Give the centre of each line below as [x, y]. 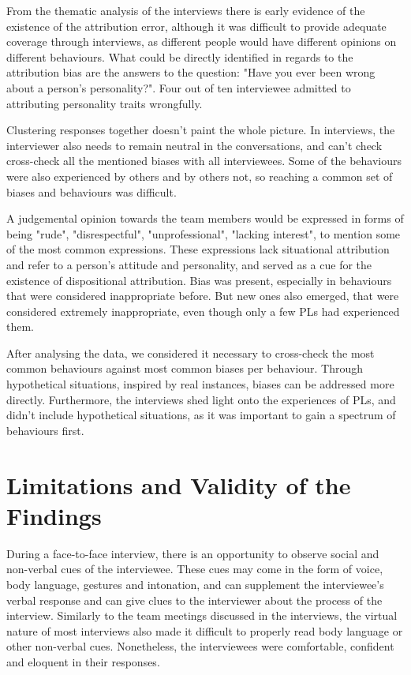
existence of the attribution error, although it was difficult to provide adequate [196, 26]
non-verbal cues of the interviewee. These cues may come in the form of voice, [195, 569]
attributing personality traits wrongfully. [105, 103]
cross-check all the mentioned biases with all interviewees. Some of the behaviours [204, 161]
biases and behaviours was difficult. [92, 191]
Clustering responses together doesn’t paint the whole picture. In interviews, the [201, 130]
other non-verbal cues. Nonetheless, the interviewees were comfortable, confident [200, 646]
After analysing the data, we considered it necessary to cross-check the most [191, 352]
